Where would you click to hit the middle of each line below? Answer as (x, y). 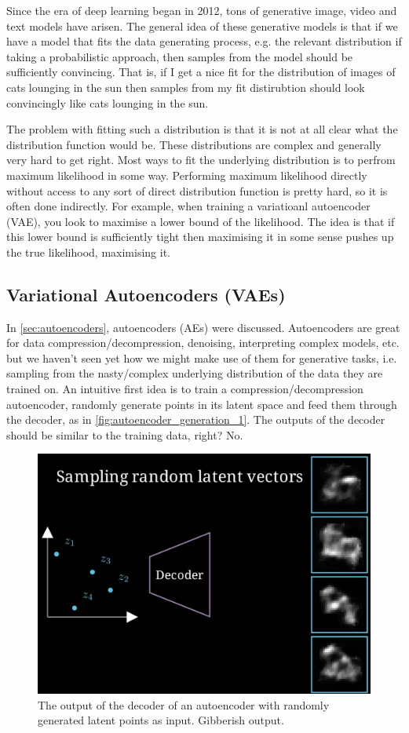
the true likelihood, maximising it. (88, 252)
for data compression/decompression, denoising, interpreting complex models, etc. (203, 343)
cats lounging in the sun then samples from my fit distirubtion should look (186, 87)
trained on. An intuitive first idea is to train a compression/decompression (185, 389)
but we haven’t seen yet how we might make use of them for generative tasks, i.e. (202, 357)
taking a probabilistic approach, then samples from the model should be (180, 56)
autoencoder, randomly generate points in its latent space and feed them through (202, 404)
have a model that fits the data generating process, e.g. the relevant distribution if (204, 41)
